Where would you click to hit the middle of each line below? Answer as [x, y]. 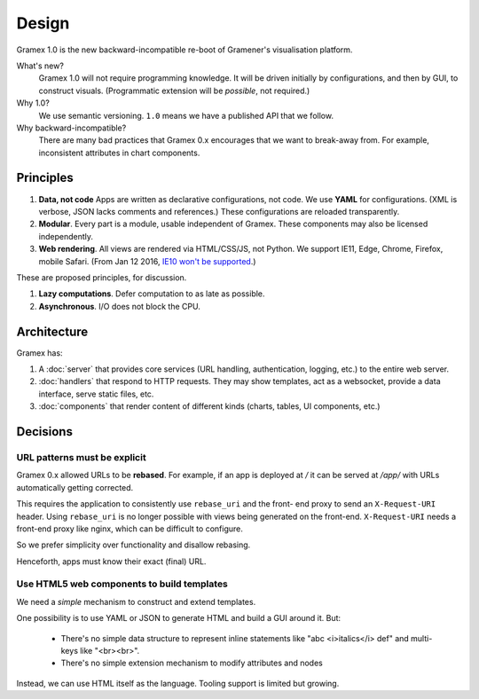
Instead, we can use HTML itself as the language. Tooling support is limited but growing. [178, 683]
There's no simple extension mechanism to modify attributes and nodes [192, 663]
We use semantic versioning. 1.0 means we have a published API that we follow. [186, 115]
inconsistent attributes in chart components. [119, 153]
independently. [66, 236]
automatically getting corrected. [75, 487]
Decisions [44, 432]
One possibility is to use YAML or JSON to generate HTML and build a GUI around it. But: [179, 618]
